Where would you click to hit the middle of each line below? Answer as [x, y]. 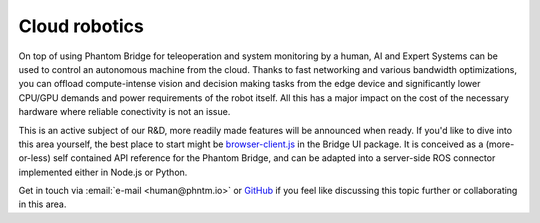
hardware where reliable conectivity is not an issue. [124, 112]
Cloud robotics [81, 26]
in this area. [42, 204]
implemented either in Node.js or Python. [103, 172]
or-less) [34, 158]
